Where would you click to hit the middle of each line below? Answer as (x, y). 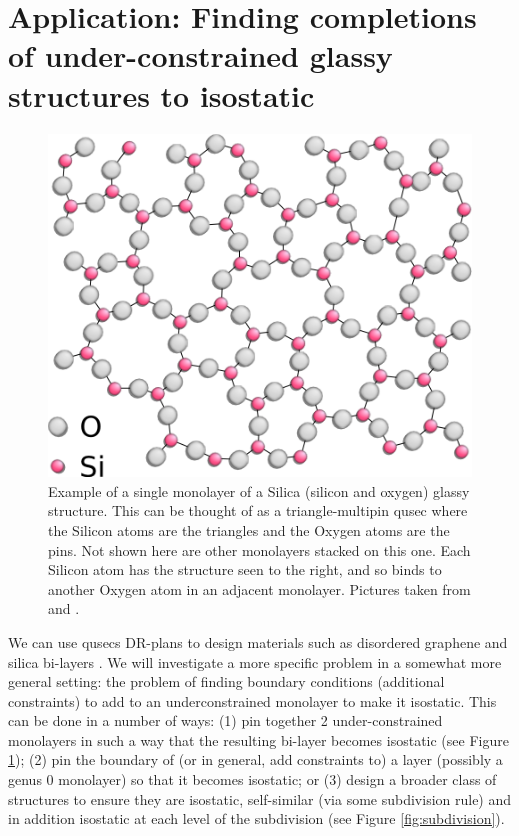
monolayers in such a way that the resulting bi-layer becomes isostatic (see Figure (258, 739)
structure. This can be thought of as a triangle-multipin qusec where (258, 510)
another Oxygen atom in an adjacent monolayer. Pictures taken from (259, 588)
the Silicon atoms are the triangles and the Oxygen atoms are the (249, 529)
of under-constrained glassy (200, 55)
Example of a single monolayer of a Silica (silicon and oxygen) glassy (259, 490)
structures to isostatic (161, 94)
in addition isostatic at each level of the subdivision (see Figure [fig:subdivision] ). (256, 818)
